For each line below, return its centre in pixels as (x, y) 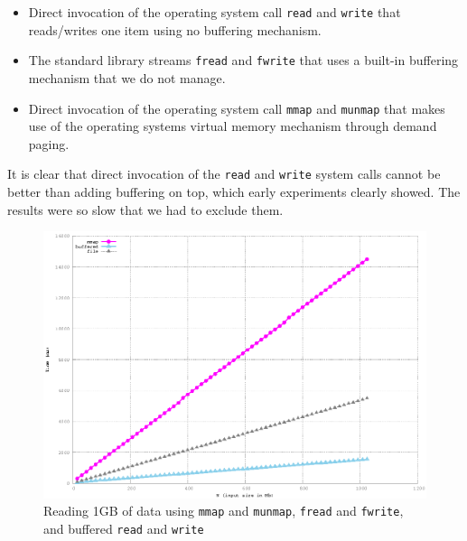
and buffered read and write (124, 528)
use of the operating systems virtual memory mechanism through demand (233, 126)
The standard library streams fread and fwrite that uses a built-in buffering (243, 60)
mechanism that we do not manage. (127, 77)
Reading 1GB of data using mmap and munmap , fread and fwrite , (224, 511)
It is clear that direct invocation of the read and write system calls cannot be (224, 174)
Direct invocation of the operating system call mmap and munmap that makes (237, 108)
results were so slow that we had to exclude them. (145, 209)
